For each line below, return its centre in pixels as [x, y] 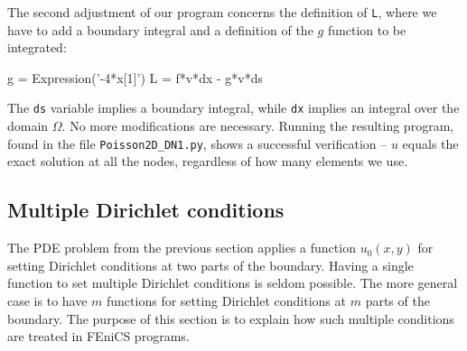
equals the [430, 143]
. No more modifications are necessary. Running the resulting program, [258, 126]
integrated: [37, 47]
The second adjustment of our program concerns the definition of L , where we [222, 12]
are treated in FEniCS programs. [98, 336]
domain [28, 126]
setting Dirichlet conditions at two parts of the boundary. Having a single [210, 265]
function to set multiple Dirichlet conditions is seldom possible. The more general [233, 283]
